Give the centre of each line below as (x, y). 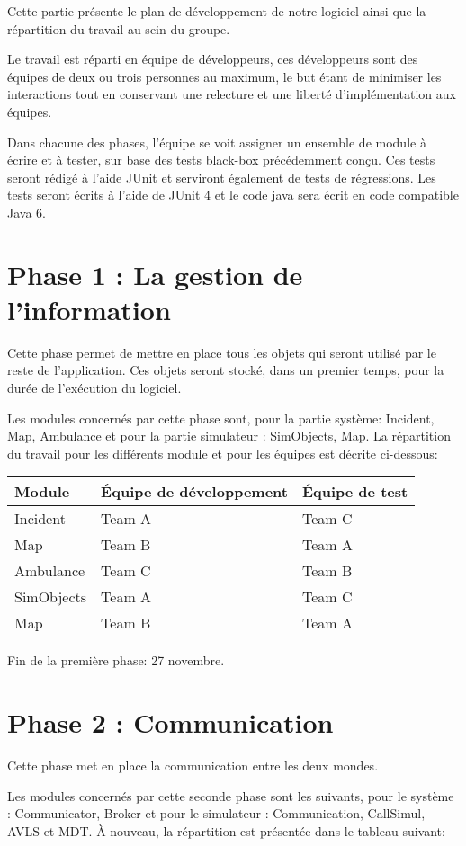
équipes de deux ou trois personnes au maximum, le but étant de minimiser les (224, 76)
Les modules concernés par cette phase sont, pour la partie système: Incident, (221, 418)
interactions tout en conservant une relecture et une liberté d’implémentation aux (232, 94)
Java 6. (27, 212)
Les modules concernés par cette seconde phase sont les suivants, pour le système (231, 795)
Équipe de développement (194, 492)
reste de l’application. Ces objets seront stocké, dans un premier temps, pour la (226, 370)
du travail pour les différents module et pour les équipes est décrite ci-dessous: (223, 453)
